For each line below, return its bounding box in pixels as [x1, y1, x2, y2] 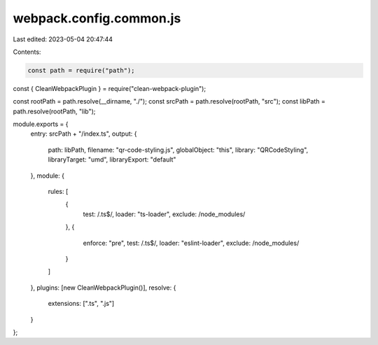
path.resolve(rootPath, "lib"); [13, 107, 96, 115]
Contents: [13, 48, 41, 56]
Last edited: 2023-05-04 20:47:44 [13, 35, 113, 43]
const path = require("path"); [27, 66, 136, 74]
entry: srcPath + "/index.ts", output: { [30, 129, 137, 138]
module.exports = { [13, 120, 69, 129]
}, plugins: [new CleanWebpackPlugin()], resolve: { [30, 283, 176, 292]
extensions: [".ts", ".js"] [48, 300, 115, 308]
